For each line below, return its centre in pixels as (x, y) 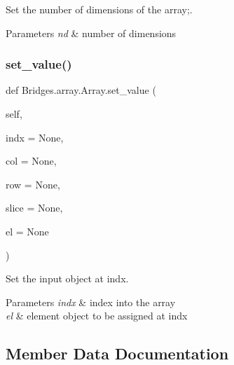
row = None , (33, 184)
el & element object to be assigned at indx (97, 316)
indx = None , (35, 137)
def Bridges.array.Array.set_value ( (81, 90)
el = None (27, 231)
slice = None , (34, 208)
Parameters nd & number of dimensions (91, 33)
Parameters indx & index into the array (91, 302)
